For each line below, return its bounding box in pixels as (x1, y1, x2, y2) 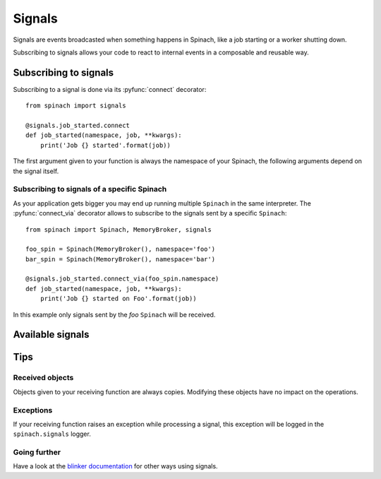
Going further (13, 447, 61, 457)
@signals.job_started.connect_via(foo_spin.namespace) (25, 275, 219, 283)
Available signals (13, 329, 90, 341)
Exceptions (13, 405, 53, 415)
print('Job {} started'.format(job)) (40, 141, 171, 149)
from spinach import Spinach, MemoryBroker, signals (25, 225, 212, 233)
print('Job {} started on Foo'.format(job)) (40, 295, 197, 303)
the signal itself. (13, 167, 59, 175)
